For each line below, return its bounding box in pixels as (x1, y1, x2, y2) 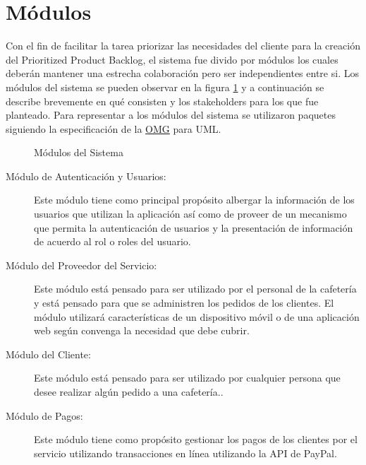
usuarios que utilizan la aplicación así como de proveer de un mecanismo (34, 206, 347, 221)
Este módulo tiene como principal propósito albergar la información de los (34, 192, 355, 207)
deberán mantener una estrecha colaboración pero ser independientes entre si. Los (6, 66, 359, 81)
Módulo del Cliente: (6, 346, 91, 361)
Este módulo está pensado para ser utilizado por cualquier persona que (34, 370, 341, 385)
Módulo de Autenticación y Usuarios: (6, 168, 166, 183)
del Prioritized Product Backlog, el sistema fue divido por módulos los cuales (6, 52, 338, 66)
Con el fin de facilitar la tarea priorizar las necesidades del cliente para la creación (6, 38, 360, 53)
